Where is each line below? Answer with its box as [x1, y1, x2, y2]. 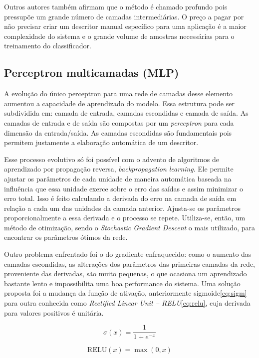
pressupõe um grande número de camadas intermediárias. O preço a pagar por [4, 11, 244, 21]
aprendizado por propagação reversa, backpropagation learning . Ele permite [4, 164, 234, 174]
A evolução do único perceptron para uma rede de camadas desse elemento [4, 88, 233, 99]
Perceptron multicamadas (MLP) [4, 65, 179, 80]
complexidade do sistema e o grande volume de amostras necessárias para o [4, 30, 235, 41]
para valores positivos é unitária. [4, 307, 104, 318]
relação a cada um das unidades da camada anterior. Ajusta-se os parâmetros [4, 202, 241, 213]
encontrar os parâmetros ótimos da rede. [4, 232, 128, 242]
